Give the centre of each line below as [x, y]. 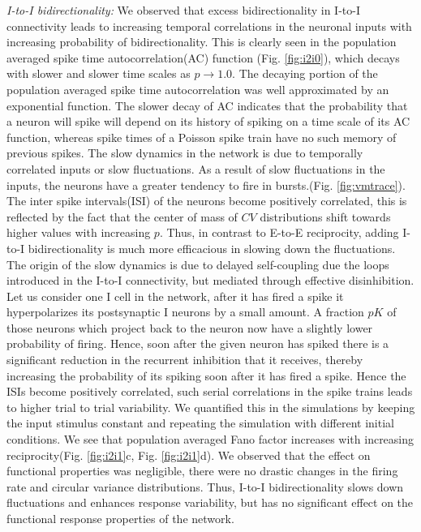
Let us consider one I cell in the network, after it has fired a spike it [175, 296]
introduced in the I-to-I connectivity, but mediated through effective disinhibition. [210, 280]
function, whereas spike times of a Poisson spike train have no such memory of [202, 137]
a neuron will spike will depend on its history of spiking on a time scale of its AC [208, 121]
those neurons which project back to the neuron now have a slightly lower [190, 327]
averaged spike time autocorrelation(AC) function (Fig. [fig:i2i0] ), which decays [203, 57]
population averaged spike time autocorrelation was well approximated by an [198, 89]
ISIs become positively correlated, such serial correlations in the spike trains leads [210, 391]
